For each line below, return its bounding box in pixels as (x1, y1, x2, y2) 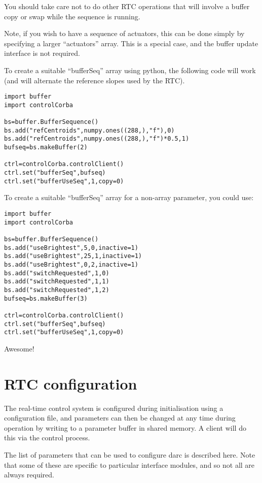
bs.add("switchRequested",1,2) (4, 286, 109, 294)
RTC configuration (4, 373, 137, 394)
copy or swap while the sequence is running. (4, 11, 140, 21)
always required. (4, 469, 54, 480)
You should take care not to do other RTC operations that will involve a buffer (4, 1, 250, 11)
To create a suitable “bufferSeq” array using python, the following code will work (4, 65, 256, 75)
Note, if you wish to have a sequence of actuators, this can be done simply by (4, 28, 245, 39)
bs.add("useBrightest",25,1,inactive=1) (4, 252, 142, 260)
